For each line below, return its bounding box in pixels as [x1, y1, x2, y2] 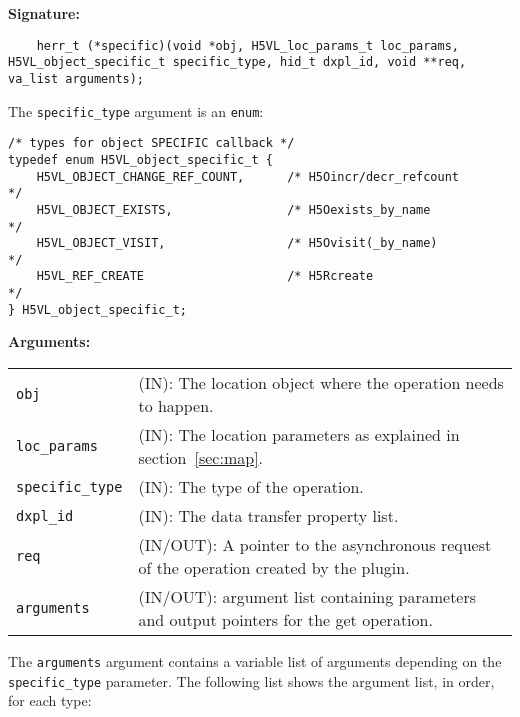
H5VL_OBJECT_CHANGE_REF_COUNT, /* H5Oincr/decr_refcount [36, 169, 460, 184]
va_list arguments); [8, 71, 145, 86]
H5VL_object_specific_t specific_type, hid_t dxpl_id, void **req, [8, 55, 467, 70]
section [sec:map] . [138, 446, 264, 470]
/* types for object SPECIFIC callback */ [8, 136, 295, 151]
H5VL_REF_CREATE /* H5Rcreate [36, 269, 374, 284]
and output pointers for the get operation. [138, 608, 433, 632]
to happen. [138, 394, 214, 418]
